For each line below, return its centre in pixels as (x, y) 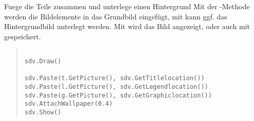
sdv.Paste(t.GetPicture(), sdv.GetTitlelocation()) (114, 78)
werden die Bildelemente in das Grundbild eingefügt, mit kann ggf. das (116, 16)
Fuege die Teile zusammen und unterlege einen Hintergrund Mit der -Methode (127, 6)
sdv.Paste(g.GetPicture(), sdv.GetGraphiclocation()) (118, 95)
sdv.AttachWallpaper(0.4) (69, 104)
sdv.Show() (43, 112)
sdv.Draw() (43, 62)
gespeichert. (23, 36)
